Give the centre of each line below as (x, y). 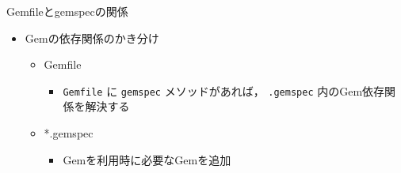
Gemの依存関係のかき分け (92, 38)
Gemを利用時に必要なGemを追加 (147, 159)
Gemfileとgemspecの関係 (67, 11)
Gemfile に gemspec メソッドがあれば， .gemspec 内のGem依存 (224, 90)
